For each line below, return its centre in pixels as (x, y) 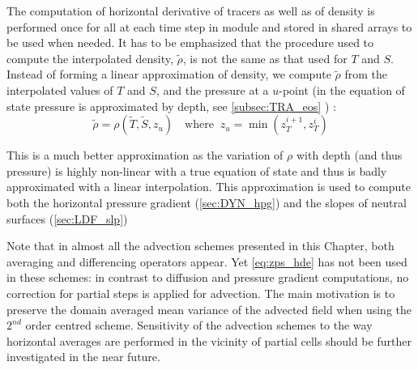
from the (366, 74)
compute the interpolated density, (90, 58)
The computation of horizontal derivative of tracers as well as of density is (191, 11)
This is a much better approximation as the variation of (145, 155)
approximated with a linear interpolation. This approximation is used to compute (209, 187)
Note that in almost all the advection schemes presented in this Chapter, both (200, 246)
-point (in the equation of (342, 89)
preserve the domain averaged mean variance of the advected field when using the (209, 309)
